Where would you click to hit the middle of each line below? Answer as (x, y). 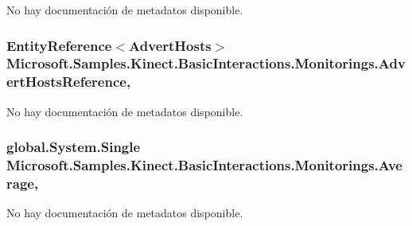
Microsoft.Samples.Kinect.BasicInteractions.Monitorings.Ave (204, 165)
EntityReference (59, 45)
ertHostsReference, (69, 82)
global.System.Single (74, 147)
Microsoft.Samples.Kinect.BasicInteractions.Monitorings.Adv (206, 63)
